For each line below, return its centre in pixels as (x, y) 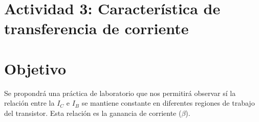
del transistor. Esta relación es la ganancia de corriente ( (93, 113)
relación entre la (29, 103)
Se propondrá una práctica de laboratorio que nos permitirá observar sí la (120, 93)
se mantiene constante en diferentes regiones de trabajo (168, 103)
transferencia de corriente (96, 28)
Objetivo (35, 68)
